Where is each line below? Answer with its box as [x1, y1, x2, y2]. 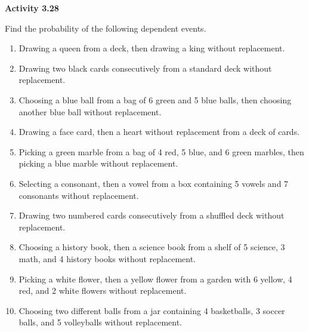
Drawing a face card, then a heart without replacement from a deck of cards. [18, 125, 300, 138]
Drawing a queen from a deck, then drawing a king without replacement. [18, 42, 285, 54]
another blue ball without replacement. [18, 105, 162, 118]
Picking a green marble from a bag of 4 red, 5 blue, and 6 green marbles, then [18, 145, 304, 158]
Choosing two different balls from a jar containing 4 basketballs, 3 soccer [18, 304, 285, 316]
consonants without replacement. [18, 189, 139, 201]
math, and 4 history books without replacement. [18, 252, 196, 265]
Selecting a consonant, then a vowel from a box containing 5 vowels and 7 [18, 177, 289, 189]
